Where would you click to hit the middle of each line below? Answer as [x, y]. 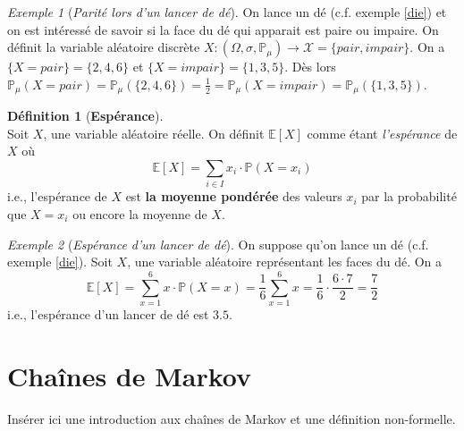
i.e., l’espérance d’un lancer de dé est [108, 313]
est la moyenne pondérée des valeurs [234, 196]
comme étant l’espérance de [382, 133]
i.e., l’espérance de [57, 196]
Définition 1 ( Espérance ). [85, 116]
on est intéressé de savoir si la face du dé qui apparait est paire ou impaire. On [223, 29]
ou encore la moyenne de [140, 213]
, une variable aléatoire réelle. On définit [154, 133]
